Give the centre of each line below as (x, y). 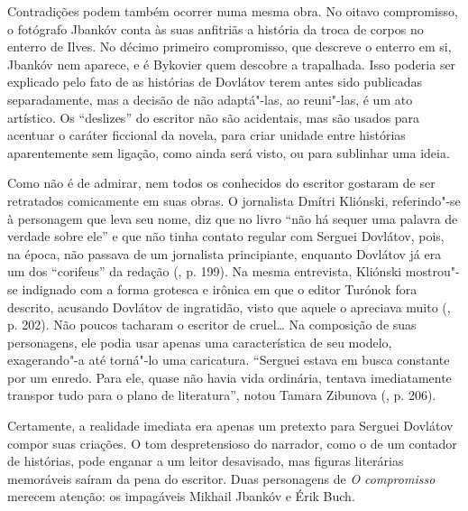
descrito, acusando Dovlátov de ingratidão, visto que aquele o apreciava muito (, (229, 307)
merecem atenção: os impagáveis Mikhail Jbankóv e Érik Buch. (181, 496)
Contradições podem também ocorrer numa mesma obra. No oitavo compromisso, (233, 11)
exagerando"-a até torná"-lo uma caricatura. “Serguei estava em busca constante (229, 360)
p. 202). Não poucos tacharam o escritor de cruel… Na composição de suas (212, 325)
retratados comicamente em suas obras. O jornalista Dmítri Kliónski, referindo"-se (234, 200)
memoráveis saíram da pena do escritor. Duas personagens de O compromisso (221, 478)
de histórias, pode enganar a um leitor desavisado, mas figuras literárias (206, 461)
